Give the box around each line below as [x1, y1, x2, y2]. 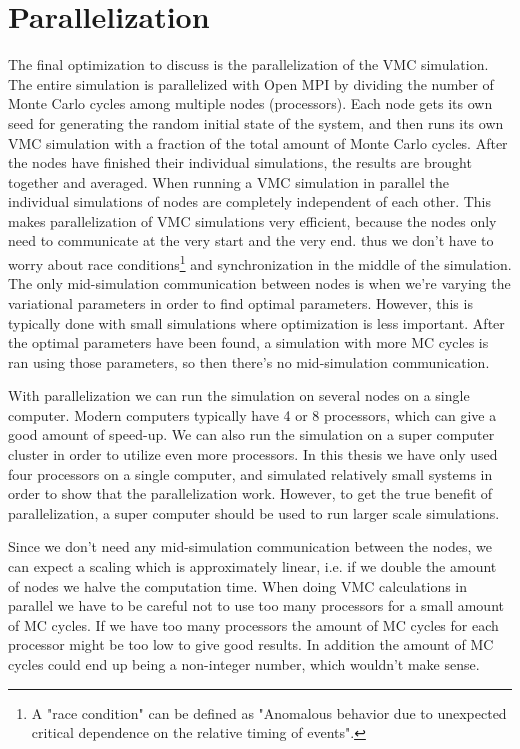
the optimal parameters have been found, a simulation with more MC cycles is [8, 332, 489, 353]
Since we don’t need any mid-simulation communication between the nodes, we [8, 536, 492, 557]
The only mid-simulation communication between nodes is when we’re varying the [8, 273, 511, 294]
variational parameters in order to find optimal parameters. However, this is [8, 292, 473, 313]
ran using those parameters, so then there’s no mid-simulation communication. [8, 351, 490, 372]
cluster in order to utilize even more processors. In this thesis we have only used [8, 444, 498, 465]
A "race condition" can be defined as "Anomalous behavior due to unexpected [31, 702, 507, 723]
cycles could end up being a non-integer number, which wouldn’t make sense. [8, 654, 480, 674]
